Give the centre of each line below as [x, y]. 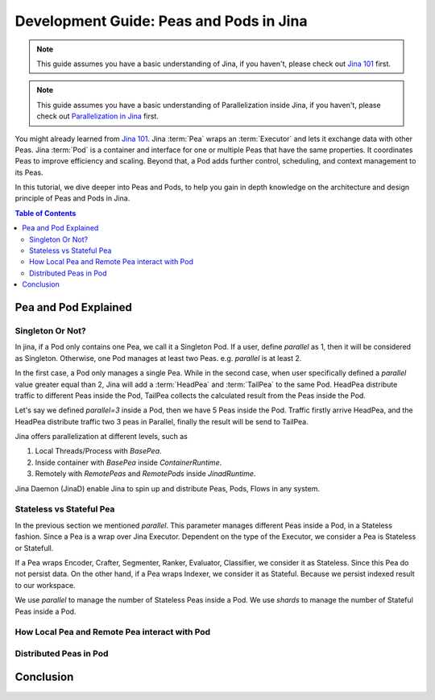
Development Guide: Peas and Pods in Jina [161, 21]
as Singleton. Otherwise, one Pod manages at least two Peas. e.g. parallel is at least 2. [158, 358]
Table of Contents [46, 213]
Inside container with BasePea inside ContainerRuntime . [128, 462]
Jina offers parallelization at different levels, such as [101, 437]
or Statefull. [34, 548]
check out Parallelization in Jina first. [97, 116]
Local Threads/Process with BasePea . [98, 451]
